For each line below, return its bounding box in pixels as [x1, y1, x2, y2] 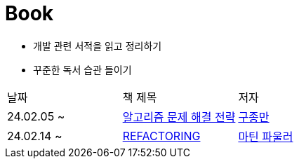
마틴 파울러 [238, 129, 293, 144]
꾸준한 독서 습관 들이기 [33, 63, 132, 76]
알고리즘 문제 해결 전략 [122, 109, 236, 124]
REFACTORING [122, 128, 201, 143]
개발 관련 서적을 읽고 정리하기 [33, 39, 162, 52]
